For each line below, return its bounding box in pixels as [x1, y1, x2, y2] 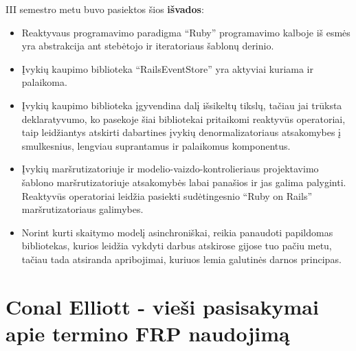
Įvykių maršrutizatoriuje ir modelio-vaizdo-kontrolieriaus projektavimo [21, 161, 319, 176]
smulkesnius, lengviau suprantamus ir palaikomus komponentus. [21, 138, 291, 152]
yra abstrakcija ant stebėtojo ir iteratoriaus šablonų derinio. [21, 38, 274, 53]
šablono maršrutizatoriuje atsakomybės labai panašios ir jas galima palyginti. [21, 174, 346, 189]
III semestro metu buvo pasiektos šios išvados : [5, 2, 204, 16]
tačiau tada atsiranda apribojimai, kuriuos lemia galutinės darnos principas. [21, 251, 342, 266]
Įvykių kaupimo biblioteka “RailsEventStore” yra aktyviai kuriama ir [21, 61, 313, 76]
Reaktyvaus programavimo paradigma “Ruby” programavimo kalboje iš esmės [21, 25, 351, 39]
